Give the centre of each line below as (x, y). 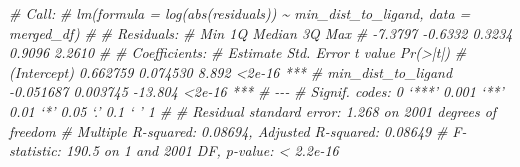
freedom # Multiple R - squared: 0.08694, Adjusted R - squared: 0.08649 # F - (238, 130)
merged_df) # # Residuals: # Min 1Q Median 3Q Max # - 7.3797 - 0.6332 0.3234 (261, 32)
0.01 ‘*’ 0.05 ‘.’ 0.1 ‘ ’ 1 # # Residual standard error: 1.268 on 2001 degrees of (253, 110)
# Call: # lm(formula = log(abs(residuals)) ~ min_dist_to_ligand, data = (240, 13)
